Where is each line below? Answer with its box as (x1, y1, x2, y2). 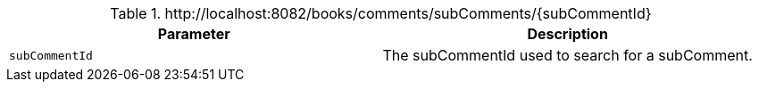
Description (527, 25, 608, 43)
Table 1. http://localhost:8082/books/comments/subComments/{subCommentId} (110, 4, 652, 22)
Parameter (157, 25, 230, 43)
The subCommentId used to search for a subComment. (382, 46, 753, 64)
